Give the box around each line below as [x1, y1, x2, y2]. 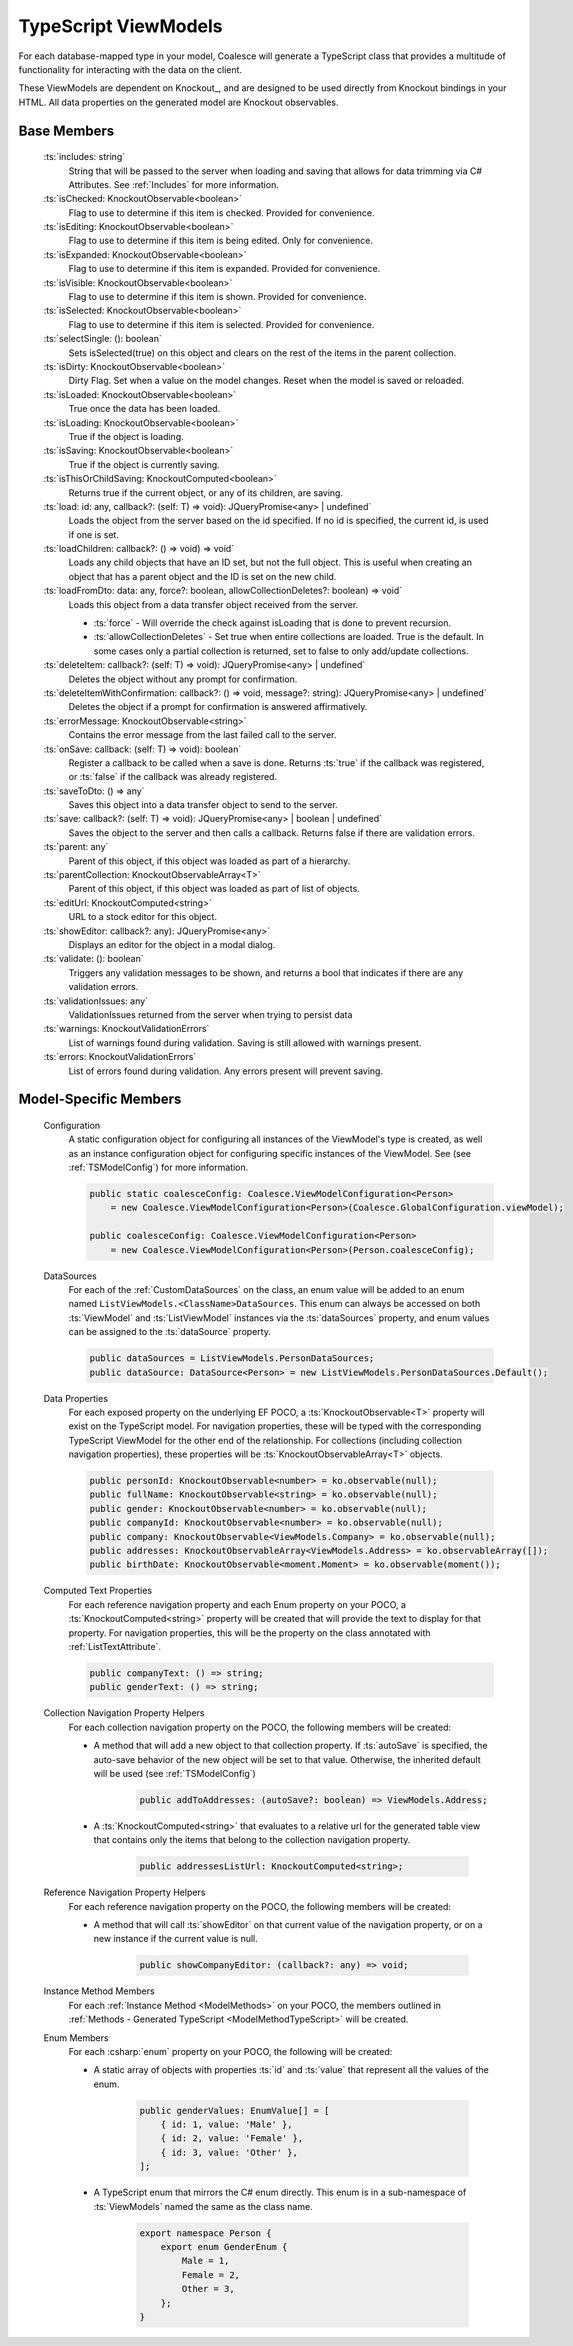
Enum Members [43, 2031, 109, 2044]
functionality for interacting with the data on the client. [18, 63, 243, 75]
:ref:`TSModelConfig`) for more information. [68, 1161, 249, 1174]
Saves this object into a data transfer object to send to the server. [68, 799, 339, 811]
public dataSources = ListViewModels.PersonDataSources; [89, 1353, 375, 1364]
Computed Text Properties [43, 1585, 153, 1597]
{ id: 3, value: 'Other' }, [160, 2146, 299, 2158]
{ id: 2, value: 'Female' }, [160, 2133, 304, 2144]
